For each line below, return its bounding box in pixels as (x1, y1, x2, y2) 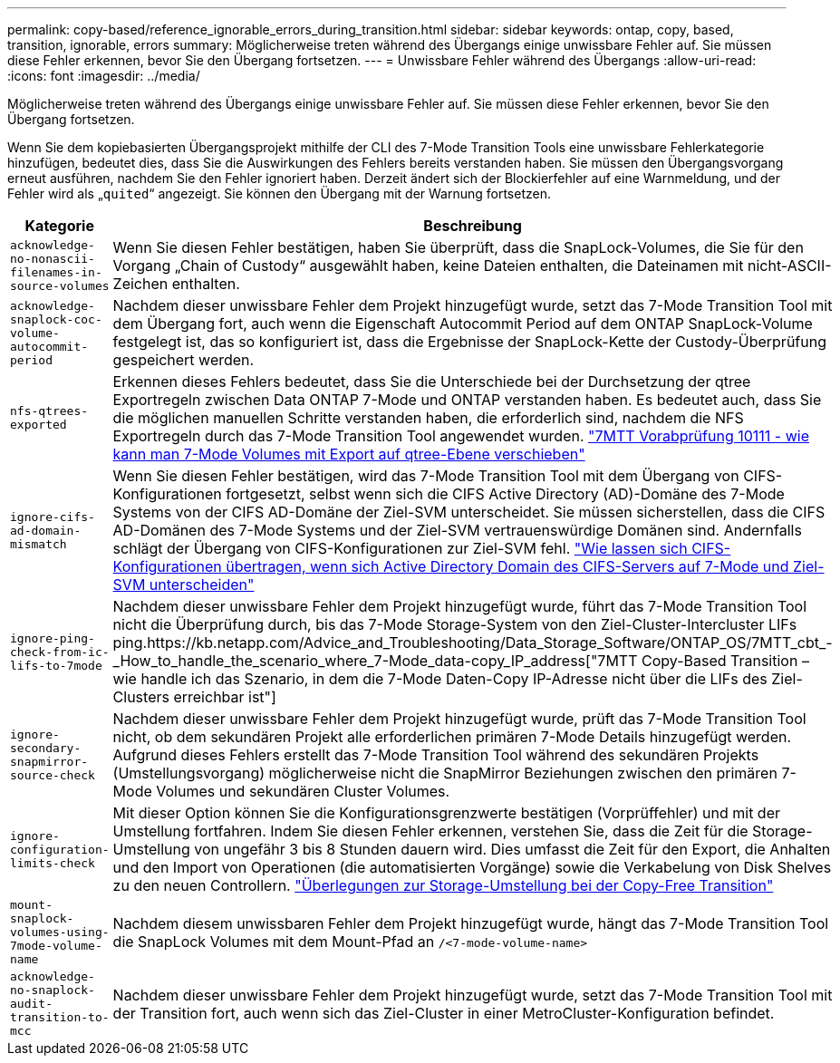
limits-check (10, 855, 95, 870)
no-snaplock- (10, 983, 95, 997)
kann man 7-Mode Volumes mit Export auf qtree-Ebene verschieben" (112, 445, 585, 463)
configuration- (10, 842, 110, 856)
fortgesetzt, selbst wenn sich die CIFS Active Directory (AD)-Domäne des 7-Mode (226, 485, 785, 503)
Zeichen (112, 275, 169, 293)
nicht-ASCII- (747, 256, 832, 275)
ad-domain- (10, 523, 82, 537)
